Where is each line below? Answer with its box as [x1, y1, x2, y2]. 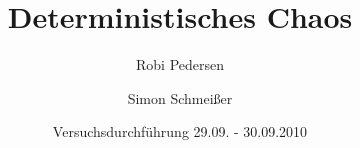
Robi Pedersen [135, 54, 224, 75]
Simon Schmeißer [127, 87, 233, 108]
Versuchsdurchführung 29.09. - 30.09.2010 [52, 121, 308, 142]
